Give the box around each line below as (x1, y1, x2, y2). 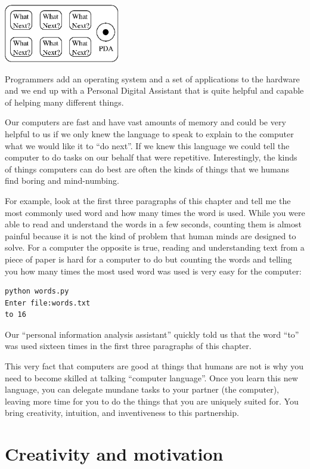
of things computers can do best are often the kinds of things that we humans (5, 162, 289, 175)
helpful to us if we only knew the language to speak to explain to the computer (5, 127, 294, 140)
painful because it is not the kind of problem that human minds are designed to (5, 229, 296, 242)
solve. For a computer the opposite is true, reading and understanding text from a (5, 241, 305, 254)
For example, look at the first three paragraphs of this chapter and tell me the (5, 194, 291, 206)
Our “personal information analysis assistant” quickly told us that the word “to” (5, 328, 299, 340)
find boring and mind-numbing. (5, 174, 119, 187)
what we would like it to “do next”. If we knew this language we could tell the (5, 139, 290, 152)
